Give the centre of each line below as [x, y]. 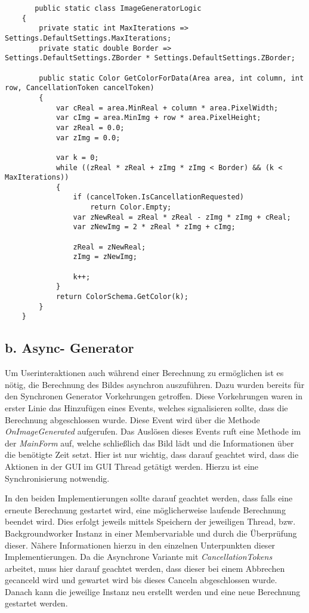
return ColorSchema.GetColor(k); [122, 297]
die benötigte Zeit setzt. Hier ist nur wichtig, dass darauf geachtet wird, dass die [152, 455]
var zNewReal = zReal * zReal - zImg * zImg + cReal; [182, 217]
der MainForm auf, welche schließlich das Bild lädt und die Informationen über [149, 443]
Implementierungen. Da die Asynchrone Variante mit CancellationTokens [139, 557]
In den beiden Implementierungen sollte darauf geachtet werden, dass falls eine [149, 498]
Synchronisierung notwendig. [57, 478]
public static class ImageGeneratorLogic [118, 8]
